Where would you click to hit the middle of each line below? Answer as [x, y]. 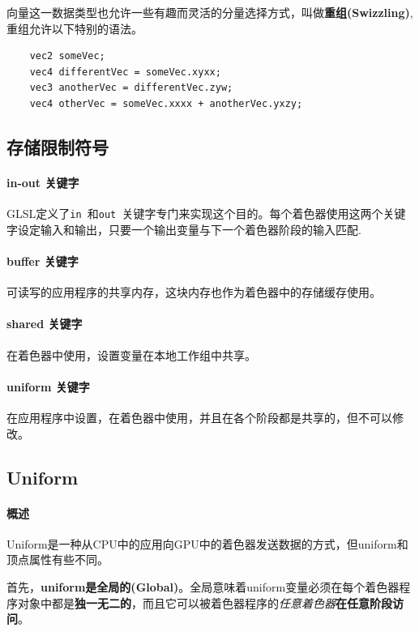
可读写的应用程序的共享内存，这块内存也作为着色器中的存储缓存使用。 [194, 292]
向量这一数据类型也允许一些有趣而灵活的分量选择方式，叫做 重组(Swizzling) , [210, 12]
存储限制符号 [58, 146]
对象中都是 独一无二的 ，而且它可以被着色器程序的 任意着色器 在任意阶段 [205, 602]
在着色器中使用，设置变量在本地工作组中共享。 [131, 354]
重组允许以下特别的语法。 [75, 28]
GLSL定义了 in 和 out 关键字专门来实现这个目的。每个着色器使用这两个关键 [206, 214]
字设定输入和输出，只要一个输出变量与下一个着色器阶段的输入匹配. [184, 229]
